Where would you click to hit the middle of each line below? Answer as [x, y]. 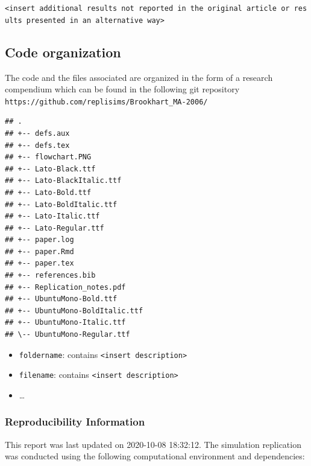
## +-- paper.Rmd [39, 251]
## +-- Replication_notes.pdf [65, 287]
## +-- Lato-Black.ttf [50, 169]
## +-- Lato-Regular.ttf [55, 228]
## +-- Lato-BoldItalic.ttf [61, 204]
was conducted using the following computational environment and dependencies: [155, 456]
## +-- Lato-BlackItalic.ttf [63, 181]
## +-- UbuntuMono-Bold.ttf [61, 299]
